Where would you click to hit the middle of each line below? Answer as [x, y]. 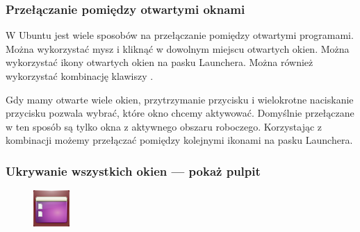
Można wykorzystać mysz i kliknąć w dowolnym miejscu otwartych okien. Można [178, 48]
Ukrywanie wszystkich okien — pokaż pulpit [133, 171]
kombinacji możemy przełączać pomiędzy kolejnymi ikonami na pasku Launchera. [179, 140]
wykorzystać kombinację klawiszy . [80, 76]
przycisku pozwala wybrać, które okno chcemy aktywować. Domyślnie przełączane [180, 113]
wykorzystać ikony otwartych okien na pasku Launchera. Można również [159, 62]
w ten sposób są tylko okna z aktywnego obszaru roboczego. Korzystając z [164, 126]
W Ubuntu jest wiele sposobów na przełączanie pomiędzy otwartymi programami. [180, 35]
